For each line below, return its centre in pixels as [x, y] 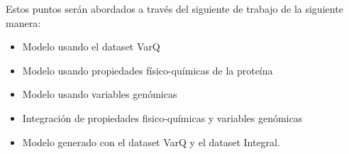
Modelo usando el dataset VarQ [91, 46]
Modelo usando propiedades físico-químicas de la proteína [148, 70]
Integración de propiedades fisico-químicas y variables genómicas [162, 117]
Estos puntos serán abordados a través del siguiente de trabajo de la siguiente [174, 9]
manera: [23, 22]
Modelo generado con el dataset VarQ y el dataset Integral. [151, 142]
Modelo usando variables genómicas [100, 94]
